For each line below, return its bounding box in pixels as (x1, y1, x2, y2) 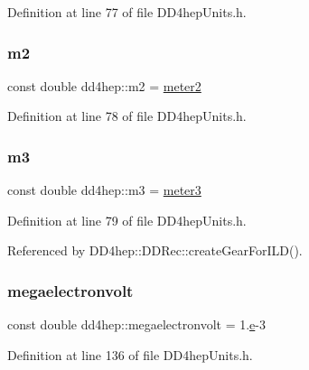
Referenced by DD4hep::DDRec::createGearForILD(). (7, 241, 303, 260)
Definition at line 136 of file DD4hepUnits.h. (7, 345, 253, 364)
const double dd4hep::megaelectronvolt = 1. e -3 (7, 315, 266, 334)
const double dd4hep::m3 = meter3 (7, 180, 201, 199)
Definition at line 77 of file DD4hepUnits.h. (7, 3, 247, 21)
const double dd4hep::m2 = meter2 (7, 76, 201, 95)
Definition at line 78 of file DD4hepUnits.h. (7, 106, 247, 125)
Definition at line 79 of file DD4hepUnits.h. (7, 210, 247, 229)
